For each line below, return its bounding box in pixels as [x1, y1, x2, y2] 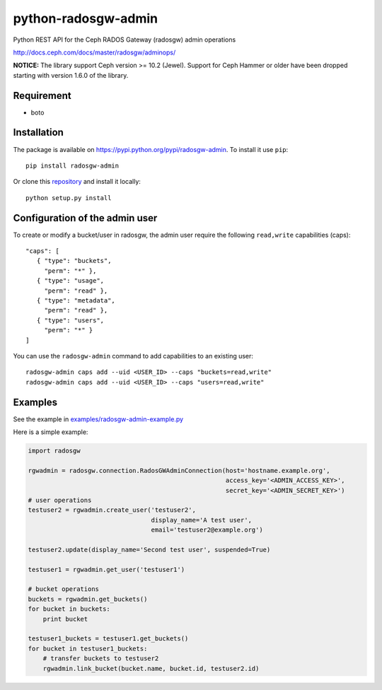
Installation [13, 127, 64, 139]
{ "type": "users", [36, 316, 105, 324]
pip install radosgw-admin [25, 161, 120, 170]
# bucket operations [28, 585, 99, 593]
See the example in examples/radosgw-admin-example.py [13, 414, 184, 423]
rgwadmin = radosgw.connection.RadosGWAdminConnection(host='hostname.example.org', [28, 467, 330, 474]
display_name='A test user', [151, 516, 253, 524]
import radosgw [28, 446, 81, 455]
